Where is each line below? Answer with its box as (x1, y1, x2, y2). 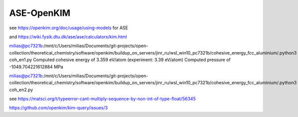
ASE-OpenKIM (9, 7, 71, 18)
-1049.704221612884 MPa (9, 63, 64, 69)
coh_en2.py (9, 87, 33, 93)
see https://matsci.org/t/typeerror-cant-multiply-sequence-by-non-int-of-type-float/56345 (9, 96, 196, 102)
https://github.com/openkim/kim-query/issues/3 (9, 105, 108, 111)
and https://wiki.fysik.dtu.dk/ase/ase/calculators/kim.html (9, 34, 127, 40)
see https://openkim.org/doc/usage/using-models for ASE (9, 25, 129, 31)
